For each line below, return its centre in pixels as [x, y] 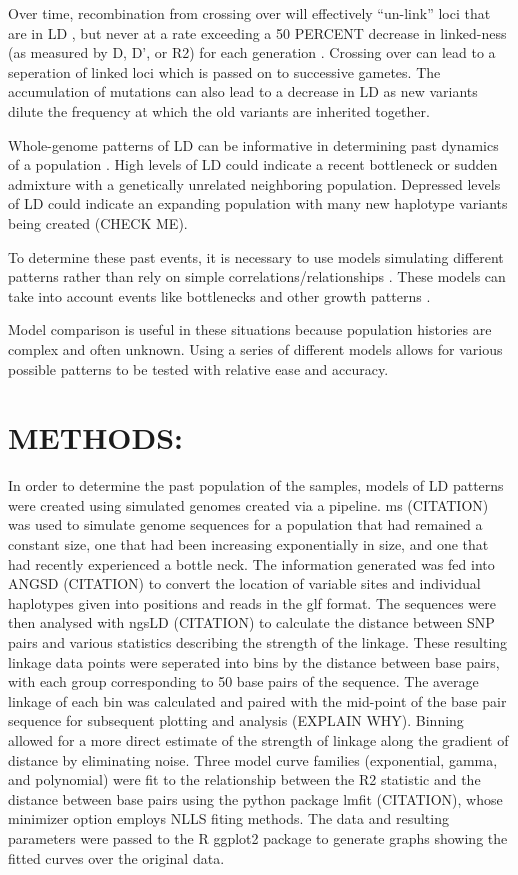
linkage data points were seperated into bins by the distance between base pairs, [254, 661]
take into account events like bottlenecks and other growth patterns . [219, 295]
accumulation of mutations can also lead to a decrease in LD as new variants [243, 91]
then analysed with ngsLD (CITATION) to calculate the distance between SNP [251, 622]
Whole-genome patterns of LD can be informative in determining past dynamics [253, 144]
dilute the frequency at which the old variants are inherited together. [219, 110]
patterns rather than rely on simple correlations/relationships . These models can [257, 276]
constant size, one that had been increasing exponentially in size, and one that [248, 544]
